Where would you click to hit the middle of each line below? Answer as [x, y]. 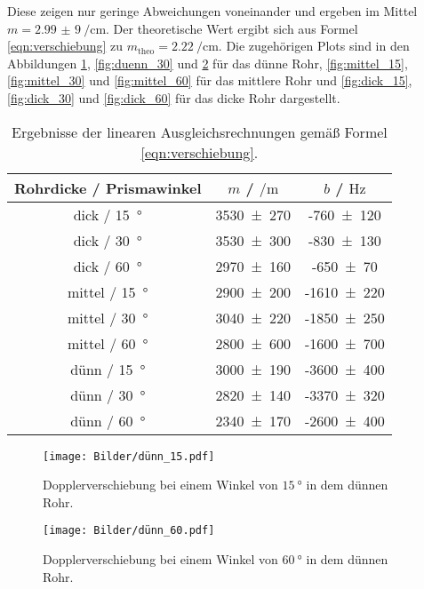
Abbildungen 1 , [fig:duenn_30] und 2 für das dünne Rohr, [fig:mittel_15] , [208, 63]
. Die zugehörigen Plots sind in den [314, 46]
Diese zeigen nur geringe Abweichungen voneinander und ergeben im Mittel [212, 11]
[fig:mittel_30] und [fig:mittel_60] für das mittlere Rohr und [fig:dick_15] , [210, 80]
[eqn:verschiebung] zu [65, 46]
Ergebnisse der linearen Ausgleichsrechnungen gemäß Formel [199, 131]
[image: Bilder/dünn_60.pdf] [129, 531]
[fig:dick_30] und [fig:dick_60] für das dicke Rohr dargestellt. [174, 97]
